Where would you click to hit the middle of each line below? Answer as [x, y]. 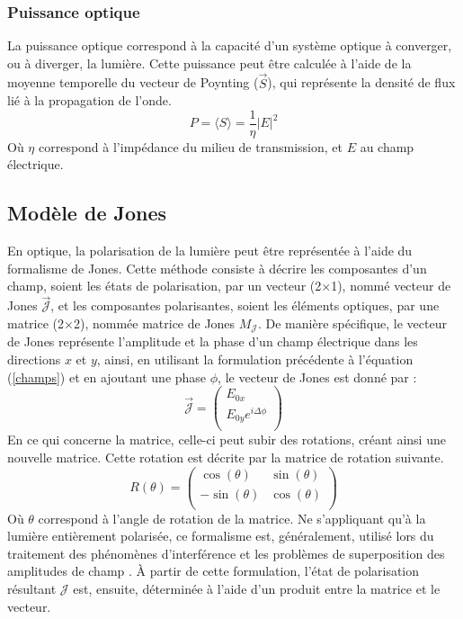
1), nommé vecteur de [391, 286]
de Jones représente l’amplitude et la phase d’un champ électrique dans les [213, 341]
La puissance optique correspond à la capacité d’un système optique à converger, [230, 45]
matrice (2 [36, 323]
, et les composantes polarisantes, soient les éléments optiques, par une [245, 305]
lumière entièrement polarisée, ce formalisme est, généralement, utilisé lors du [221, 536]
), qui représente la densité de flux [361, 82]
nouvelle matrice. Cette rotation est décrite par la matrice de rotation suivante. [226, 457]
